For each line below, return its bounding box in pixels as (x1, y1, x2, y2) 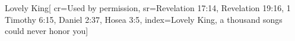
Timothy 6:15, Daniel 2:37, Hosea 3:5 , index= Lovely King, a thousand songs (5, 13, 283, 25)
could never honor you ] (5, 25, 88, 37)
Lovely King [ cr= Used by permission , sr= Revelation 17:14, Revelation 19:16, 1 (5, 2, 291, 13)
